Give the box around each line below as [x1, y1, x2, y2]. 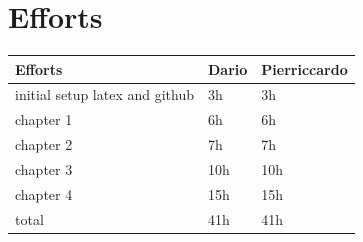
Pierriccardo [261, 58, 348, 79]
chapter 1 [15, 109, 73, 130]
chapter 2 [15, 134, 73, 155]
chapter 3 [15, 159, 73, 179]
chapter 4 [15, 183, 73, 204]
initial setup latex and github [15, 84, 195, 105]
